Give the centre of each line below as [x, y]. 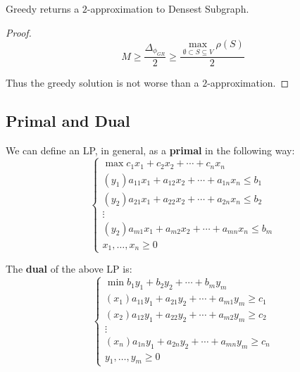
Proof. [19, 32]
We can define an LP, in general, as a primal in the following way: [150, 150]
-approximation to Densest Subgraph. [168, 8]
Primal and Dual [68, 121]
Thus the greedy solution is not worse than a [102, 83]
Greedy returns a [43, 8]
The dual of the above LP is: [69, 269]
